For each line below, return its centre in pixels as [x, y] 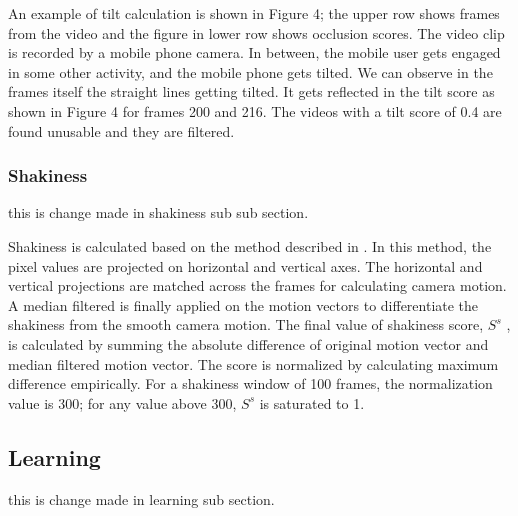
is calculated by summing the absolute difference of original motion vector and [248, 343]
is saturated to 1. [312, 402]
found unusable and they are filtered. [121, 130]
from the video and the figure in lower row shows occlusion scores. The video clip [256, 32]
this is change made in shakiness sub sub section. [158, 212]
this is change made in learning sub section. [141, 498]
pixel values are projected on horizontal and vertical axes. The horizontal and [245, 265]
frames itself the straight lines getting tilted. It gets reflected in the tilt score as [251, 91]
